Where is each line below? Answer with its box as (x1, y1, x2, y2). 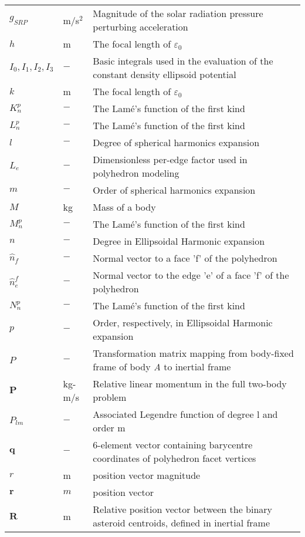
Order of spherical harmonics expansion (93, 183, 256, 197)
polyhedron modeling (93, 166, 179, 180)
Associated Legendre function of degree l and (93, 407, 278, 421)
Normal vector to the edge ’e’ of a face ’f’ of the (93, 268, 289, 282)
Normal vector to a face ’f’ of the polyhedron (93, 251, 277, 265)
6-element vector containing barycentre (93, 438, 253, 451)
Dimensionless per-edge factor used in (93, 153, 248, 166)
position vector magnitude (93, 468, 201, 482)
